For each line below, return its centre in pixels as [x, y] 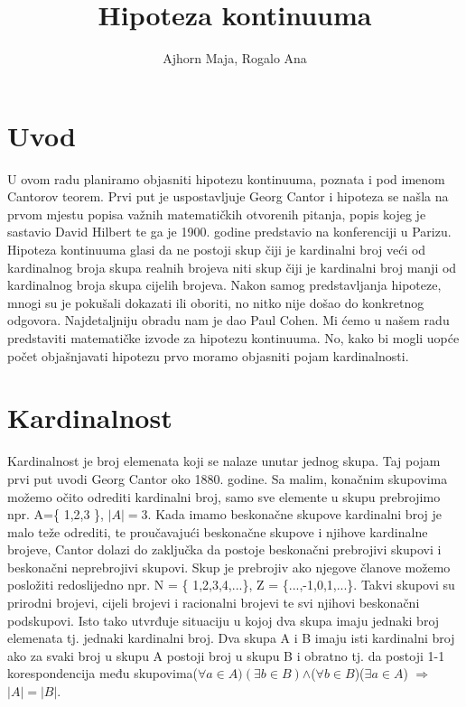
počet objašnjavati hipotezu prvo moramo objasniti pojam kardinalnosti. [208, 355]
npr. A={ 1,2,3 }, [56, 514]
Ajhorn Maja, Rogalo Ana [235, 58]
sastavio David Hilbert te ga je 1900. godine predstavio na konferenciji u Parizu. [229, 232]
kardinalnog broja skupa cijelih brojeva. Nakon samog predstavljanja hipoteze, [224, 285]
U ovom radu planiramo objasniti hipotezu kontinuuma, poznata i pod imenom [226, 178]
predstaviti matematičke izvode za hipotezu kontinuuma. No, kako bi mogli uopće [233, 338]
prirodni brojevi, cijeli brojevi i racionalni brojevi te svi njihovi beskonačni [214, 603]
